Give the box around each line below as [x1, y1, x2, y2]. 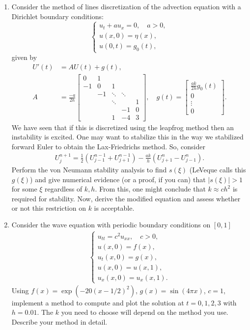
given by [11, 52, 37, 62]
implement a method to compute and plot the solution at [11, 297, 184, 307]
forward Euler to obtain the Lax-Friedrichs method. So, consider [11, 141, 205, 152]
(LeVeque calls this [189, 165, 246, 175]
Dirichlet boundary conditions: [11, 11, 104, 21]
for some [11, 184, 37, 194]
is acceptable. [94, 203, 135, 213]
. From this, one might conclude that [95, 184, 206, 194]
